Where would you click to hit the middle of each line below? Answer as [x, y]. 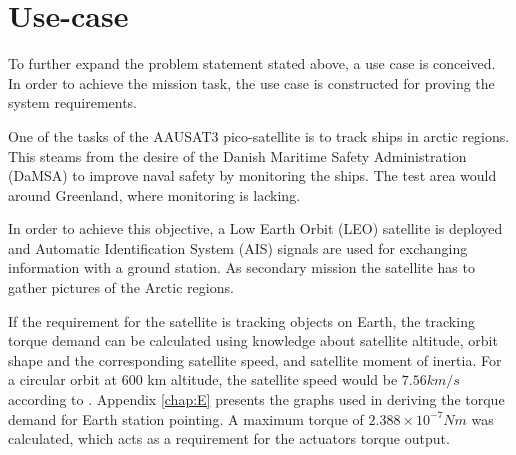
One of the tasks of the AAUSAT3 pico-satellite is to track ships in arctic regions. [259, 135]
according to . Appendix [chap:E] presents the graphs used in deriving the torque [256, 399]
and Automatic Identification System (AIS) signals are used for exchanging [238, 247]
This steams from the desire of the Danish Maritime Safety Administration [237, 155]
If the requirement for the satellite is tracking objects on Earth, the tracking [241, 320]
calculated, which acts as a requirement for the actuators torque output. [229, 438]
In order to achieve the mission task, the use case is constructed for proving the [251, 82]
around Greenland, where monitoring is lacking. [154, 194]
